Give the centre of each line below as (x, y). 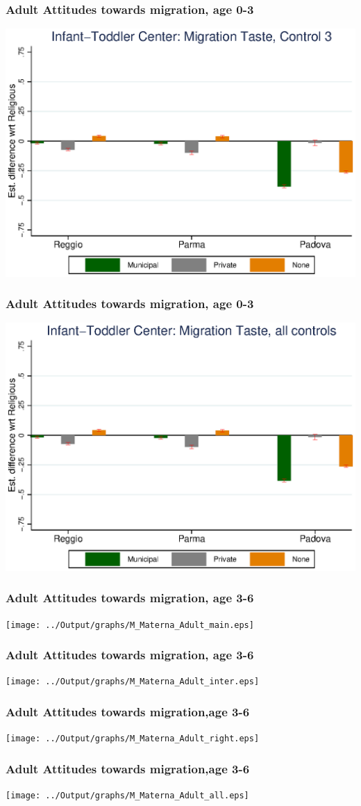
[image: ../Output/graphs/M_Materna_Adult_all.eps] (127, 796)
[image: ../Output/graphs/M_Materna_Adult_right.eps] (133, 739)
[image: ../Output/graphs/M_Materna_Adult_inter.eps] (133, 682)
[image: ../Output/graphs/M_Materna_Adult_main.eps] (130, 625)
